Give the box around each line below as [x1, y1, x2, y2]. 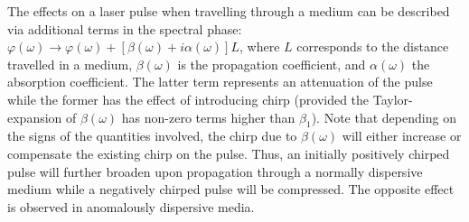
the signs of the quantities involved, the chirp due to [7, 126, 297, 145]
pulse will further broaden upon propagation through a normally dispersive [7, 162, 423, 180]
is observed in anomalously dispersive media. [7, 197, 255, 216]
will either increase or [342, 126, 462, 145]
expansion [7, 107, 62, 126]
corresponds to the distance [296, 37, 449, 56]
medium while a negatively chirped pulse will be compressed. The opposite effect [7, 180, 455, 199]
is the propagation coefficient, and [177, 54, 366, 73]
